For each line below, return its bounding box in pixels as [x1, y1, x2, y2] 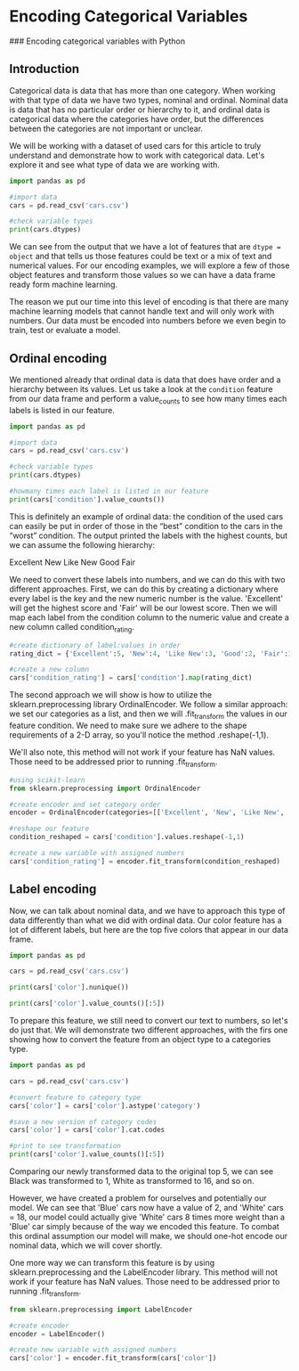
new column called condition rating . [9, 621, 135, 634]
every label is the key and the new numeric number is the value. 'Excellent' [9, 592, 283, 603]
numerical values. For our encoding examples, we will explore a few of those [9, 260, 290, 271]
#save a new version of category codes [9, 1117, 158, 1126]
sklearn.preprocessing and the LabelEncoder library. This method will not [9, 1267, 279, 1277]
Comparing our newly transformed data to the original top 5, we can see [9, 1166, 274, 1177]
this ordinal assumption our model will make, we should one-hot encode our [9, 1231, 288, 1242]
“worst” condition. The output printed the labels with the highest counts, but [9, 530, 288, 541]
